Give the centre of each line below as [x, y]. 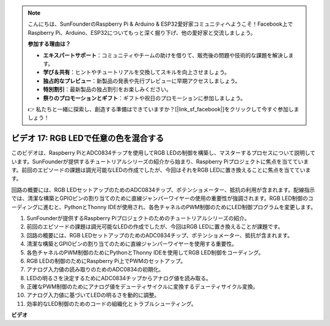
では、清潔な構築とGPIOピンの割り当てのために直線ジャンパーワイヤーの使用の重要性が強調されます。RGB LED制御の [160, 198]
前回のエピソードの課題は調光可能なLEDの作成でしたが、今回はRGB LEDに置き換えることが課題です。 [155, 227]
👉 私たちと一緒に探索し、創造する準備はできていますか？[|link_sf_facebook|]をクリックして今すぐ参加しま [163, 109]
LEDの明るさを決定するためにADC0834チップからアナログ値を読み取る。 [119, 278]
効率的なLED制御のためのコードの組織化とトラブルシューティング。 [112, 303]
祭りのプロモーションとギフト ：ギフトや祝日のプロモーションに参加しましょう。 [145, 98]
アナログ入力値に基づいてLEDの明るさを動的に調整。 [93, 295]
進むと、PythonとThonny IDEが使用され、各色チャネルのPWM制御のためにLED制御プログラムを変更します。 [180, 207]
